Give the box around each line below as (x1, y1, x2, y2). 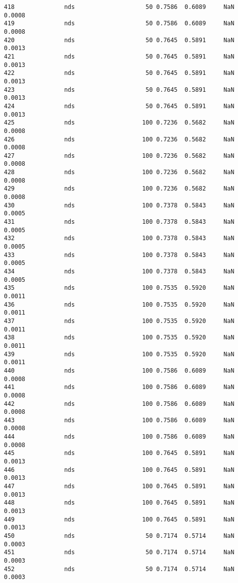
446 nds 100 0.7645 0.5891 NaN (4, 466, 235, 473)
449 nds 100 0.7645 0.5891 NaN (4, 516, 235, 523)
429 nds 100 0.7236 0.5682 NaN (4, 185, 235, 193)
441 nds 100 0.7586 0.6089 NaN (4, 384, 235, 391)
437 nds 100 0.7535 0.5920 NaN (4, 317, 235, 324)
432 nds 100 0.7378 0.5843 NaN (4, 235, 235, 242)
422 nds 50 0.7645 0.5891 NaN (4, 69, 235, 77)
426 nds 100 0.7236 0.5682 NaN (4, 135, 235, 143)
